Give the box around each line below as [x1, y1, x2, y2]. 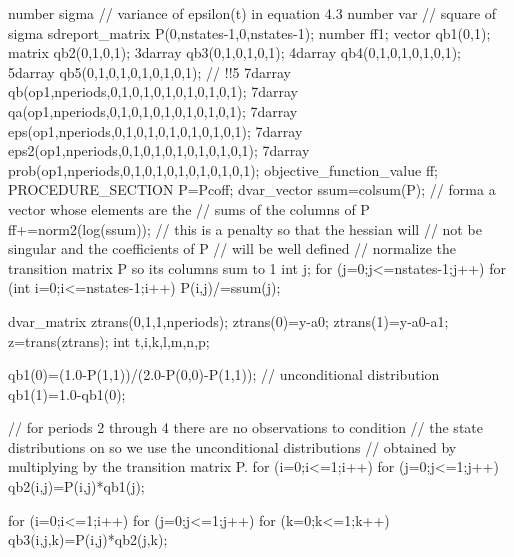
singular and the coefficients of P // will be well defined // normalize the [8, 238, 457, 259]
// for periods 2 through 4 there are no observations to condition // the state [8, 417, 483, 438]
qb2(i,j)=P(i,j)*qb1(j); [8, 476, 145, 497]
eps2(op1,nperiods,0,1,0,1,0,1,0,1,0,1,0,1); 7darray [8, 140, 310, 161]
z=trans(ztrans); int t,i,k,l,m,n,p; [8, 330, 210, 351]
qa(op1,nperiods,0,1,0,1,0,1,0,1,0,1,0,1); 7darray [8, 100, 298, 121]
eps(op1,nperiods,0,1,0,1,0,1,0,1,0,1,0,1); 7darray [8, 120, 303, 141]
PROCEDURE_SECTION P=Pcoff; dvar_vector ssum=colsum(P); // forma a [8, 179, 496, 200]
